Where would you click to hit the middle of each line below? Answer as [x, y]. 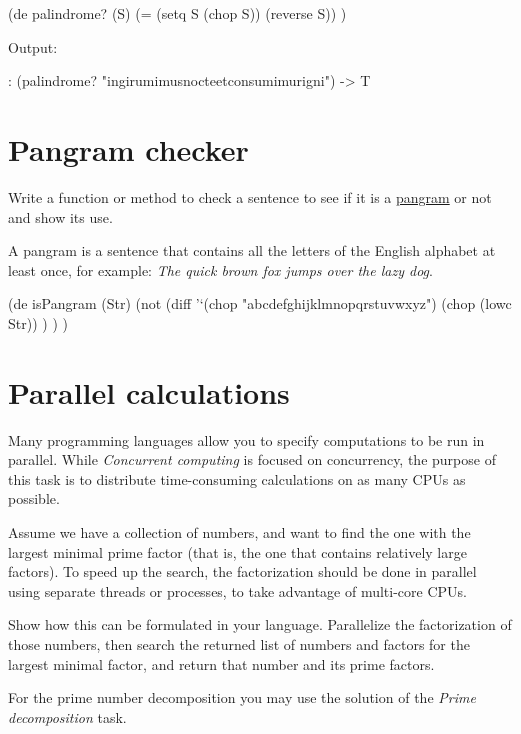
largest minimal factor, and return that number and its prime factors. [221, 663]
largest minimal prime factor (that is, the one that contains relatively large [237, 551]
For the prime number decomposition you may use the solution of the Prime [242, 697]
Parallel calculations [149, 391]
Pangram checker [128, 148]
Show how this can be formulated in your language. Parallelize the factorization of [260, 624]
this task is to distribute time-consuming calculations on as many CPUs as [237, 478]
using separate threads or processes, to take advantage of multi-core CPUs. [237, 590]
